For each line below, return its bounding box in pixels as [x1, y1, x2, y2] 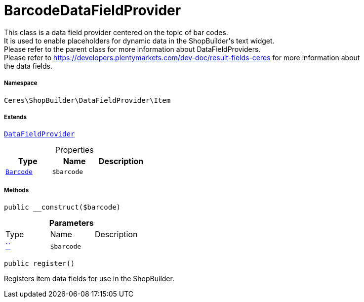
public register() [4, 259, 75, 268]
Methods [4, 186, 29, 194]
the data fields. [4, 61, 52, 70]
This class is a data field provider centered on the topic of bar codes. [4, 28, 228, 37]
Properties [55, 145, 94, 155]
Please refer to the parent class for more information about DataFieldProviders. [4, 44, 261, 53]
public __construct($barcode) [4, 203, 121, 212]
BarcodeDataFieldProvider [4, 2, 181, 19]
